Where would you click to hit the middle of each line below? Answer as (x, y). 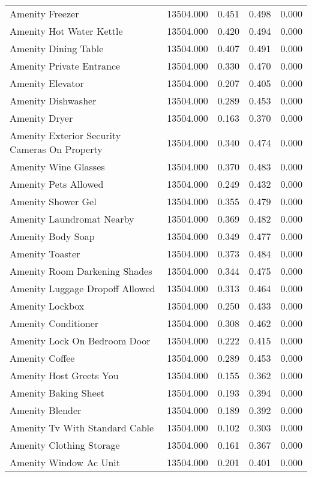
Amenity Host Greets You (64, 375)
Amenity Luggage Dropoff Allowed (82, 288)
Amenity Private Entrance (65, 66)
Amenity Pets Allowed (57, 184)
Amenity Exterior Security (65, 135)
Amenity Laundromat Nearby (72, 219)
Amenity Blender (46, 410)
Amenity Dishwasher (53, 100)
